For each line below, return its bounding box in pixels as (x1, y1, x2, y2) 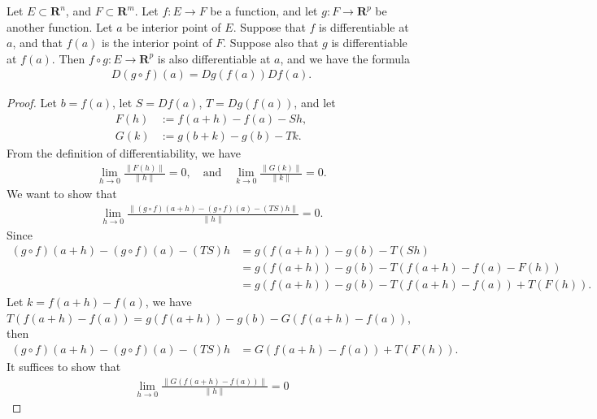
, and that (12, 34, 63, 51)
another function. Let (7, 18, 113, 35)
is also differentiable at (157, 50, 271, 67)
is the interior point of (101, 34, 212, 51)
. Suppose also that (223, 34, 319, 51)
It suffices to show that (7, 358, 121, 374)
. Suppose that (233, 18, 306, 35)
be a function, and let (210, 2, 318, 19)
